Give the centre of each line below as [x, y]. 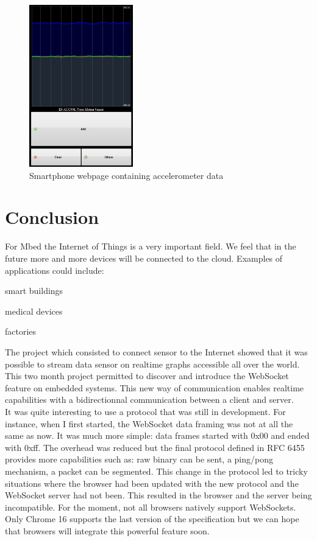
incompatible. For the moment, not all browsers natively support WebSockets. [151, 507]
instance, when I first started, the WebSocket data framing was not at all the [149, 423]
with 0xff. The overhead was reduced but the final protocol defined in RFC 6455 [155, 447]
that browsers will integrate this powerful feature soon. [107, 530]
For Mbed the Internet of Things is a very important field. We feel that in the [151, 246]
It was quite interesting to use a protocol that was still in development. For [145, 411]
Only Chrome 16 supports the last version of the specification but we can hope [152, 519]
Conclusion [52, 217]
